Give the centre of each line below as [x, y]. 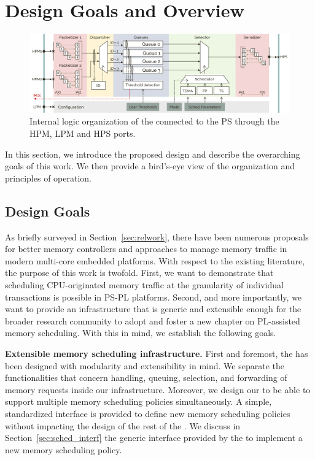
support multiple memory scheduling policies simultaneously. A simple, [138, 401]
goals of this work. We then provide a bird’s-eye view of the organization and [150, 166]
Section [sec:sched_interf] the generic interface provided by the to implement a [154, 438]
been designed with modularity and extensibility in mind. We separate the [145, 365]
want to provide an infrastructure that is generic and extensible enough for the [153, 309]
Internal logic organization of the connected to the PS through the [154, 121]
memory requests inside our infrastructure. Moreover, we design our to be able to [158, 389]
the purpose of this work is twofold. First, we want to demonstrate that [139, 273]
